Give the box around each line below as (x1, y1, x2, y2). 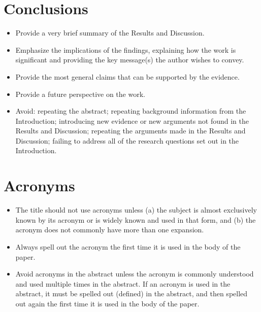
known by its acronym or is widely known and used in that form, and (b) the (15, 214, 256, 225)
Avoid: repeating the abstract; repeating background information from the (15, 106, 246, 116)
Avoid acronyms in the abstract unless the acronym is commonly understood (15, 268, 254, 279)
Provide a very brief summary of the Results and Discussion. (15, 27, 205, 38)
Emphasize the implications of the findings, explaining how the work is (15, 44, 236, 55)
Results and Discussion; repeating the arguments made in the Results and (15, 125, 246, 136)
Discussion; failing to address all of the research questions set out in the (15, 135, 239, 146)
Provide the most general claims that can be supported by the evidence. (15, 71, 240, 82)
